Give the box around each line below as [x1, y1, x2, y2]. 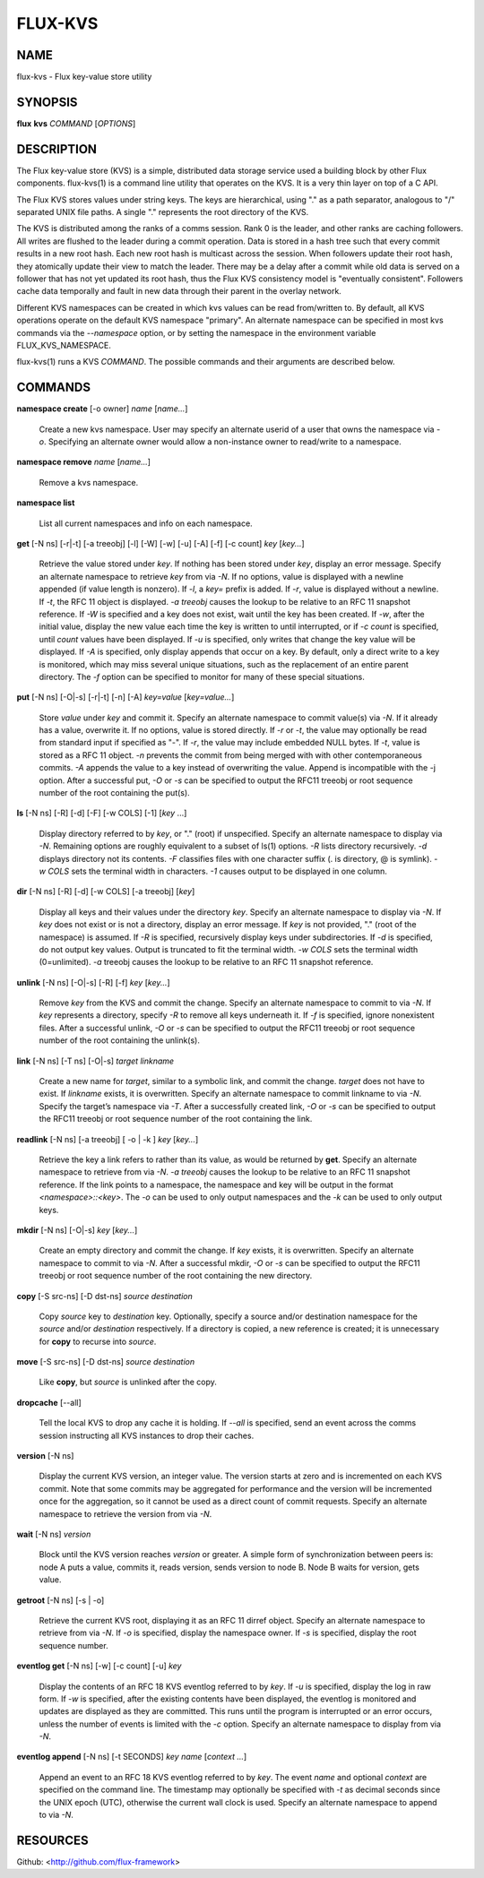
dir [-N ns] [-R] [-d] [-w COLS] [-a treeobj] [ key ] [16, 886, 195, 897]
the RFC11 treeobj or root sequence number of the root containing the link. [39, 1114, 313, 1124]
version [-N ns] [16, 1451, 74, 1461]
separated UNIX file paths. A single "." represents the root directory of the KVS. [16, 207, 309, 218]
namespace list [16, 497, 75, 508]
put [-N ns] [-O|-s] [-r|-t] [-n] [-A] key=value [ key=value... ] [16, 692, 235, 702]
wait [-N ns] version [16, 1529, 91, 1539]
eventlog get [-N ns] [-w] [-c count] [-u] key [16, 1660, 182, 1671]
